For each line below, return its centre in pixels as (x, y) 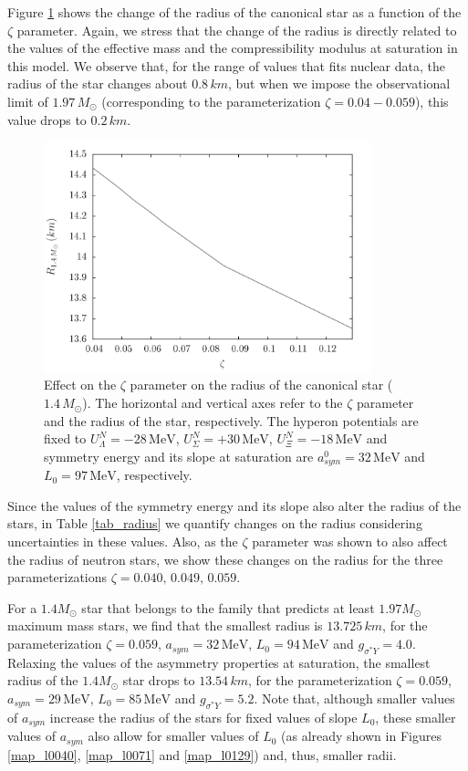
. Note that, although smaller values (354, 698)
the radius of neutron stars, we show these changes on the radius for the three (225, 559)
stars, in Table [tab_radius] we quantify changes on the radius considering (215, 523)
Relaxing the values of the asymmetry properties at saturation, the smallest (219, 662)
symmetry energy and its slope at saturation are (179, 456)
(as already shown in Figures (361, 736)
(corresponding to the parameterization (211, 101)
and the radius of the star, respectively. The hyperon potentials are (231, 420)
